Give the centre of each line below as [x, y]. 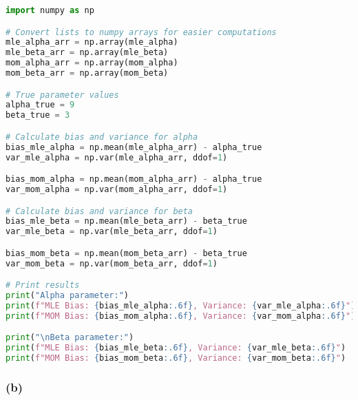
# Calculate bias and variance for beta [99, 211]
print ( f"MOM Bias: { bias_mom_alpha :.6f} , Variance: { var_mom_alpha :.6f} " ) [181, 316]
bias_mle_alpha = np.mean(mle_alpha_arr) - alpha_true [134, 147]
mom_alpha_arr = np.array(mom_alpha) [92, 63]
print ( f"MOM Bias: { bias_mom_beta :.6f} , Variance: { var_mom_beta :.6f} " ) [176, 358]
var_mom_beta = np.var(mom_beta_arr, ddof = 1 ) [112, 263]
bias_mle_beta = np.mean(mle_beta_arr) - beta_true [126, 221]
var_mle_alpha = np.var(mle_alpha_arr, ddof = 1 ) [117, 157]
